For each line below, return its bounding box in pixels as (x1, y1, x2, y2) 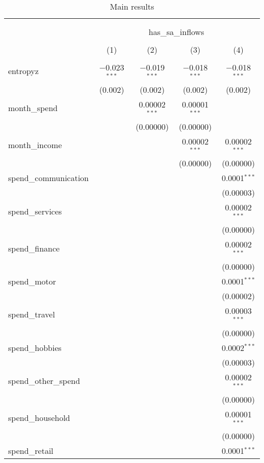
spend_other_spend (8, 375, 80, 387)
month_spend (8, 102, 58, 114)
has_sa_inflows (148, 26, 204, 38)
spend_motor (8, 275, 56, 287)
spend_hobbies (8, 341, 62, 353)
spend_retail (8, 445, 54, 457)
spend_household (8, 411, 70, 423)
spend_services (8, 205, 62, 217)
